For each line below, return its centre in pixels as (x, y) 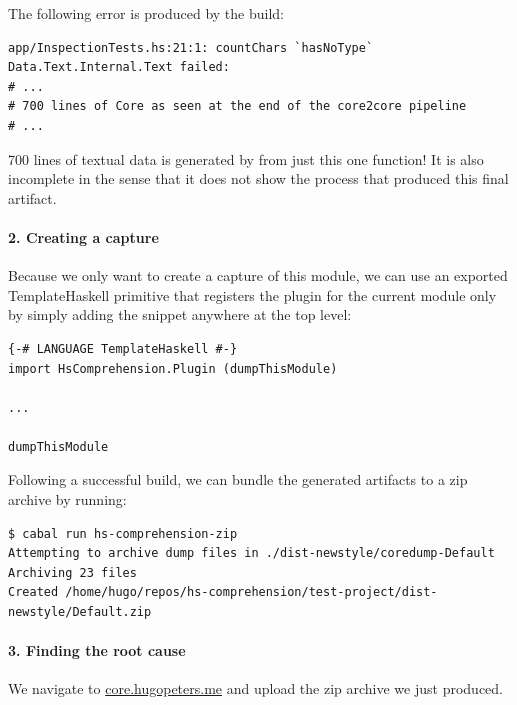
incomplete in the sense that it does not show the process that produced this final (258, 178)
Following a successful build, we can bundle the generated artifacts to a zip (238, 479)
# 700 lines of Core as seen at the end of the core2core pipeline (237, 106)
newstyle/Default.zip (80, 612)
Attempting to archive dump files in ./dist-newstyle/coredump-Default (251, 553)
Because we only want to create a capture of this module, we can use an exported (258, 275)
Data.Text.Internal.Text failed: (119, 67)
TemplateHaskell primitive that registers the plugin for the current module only (252, 294)
